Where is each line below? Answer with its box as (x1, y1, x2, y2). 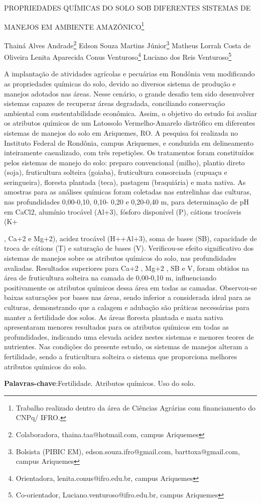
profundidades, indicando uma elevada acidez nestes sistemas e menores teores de (4, 331, 254, 342)
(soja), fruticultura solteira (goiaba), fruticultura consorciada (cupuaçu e (4, 167, 227, 177)
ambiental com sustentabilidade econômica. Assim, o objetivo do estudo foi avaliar (4, 108, 257, 118)
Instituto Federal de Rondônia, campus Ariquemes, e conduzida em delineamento (4, 137, 253, 148)
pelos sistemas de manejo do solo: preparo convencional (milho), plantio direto (4, 157, 245, 167)
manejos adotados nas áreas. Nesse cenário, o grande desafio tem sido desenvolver (4, 88, 254, 98)
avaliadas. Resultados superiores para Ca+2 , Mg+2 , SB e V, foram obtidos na (4, 262, 249, 273)
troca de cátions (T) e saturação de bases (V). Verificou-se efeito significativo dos (4, 243, 254, 253)
